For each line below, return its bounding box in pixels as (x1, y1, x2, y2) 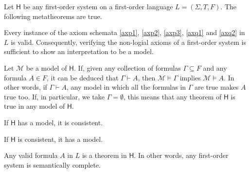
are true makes (195, 82, 239, 92)
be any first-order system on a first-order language (23, 1, 173, 11)
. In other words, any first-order (134, 150, 229, 160)
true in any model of (4, 101, 65, 111)
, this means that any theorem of (123, 91, 222, 101)
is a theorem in (82, 150, 127, 160)
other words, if (4, 82, 47, 92)
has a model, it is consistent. (18, 117, 103, 127)
